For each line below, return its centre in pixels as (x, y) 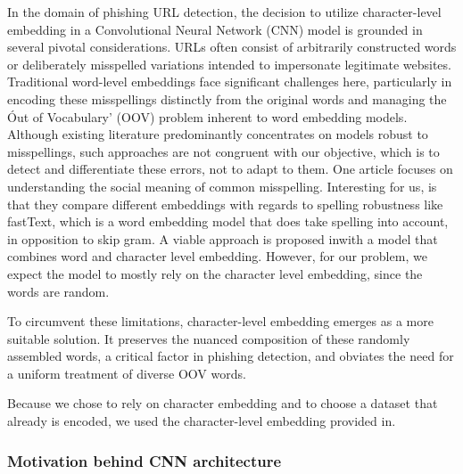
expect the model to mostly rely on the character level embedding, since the (215, 273)
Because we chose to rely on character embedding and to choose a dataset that (223, 403)
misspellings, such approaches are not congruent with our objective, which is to (223, 151)
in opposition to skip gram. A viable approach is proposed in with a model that (223, 238)
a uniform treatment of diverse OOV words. (127, 373)
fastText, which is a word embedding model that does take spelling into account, (228, 221)
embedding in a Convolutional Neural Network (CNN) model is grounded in (215, 29)
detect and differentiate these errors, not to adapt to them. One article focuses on (230, 169)
